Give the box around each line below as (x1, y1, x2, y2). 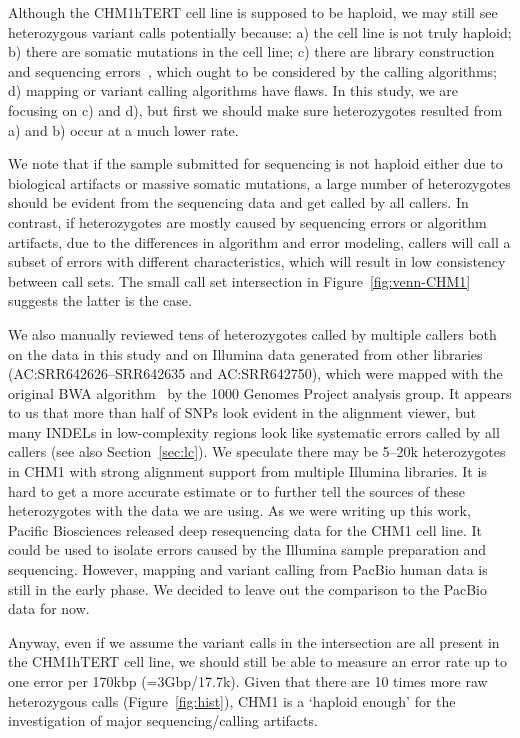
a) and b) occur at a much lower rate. (8, 119, 239, 140)
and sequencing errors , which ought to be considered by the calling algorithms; (8, 60, 497, 81)
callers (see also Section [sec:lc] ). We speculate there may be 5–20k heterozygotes (8, 441, 506, 462)
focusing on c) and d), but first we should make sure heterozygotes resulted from (8, 99, 503, 120)
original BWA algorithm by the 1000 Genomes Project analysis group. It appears (8, 382, 512, 403)
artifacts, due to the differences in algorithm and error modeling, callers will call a (8, 231, 511, 252)
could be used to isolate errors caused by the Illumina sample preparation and (8, 539, 487, 560)
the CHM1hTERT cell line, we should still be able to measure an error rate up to (8, 651, 507, 672)
